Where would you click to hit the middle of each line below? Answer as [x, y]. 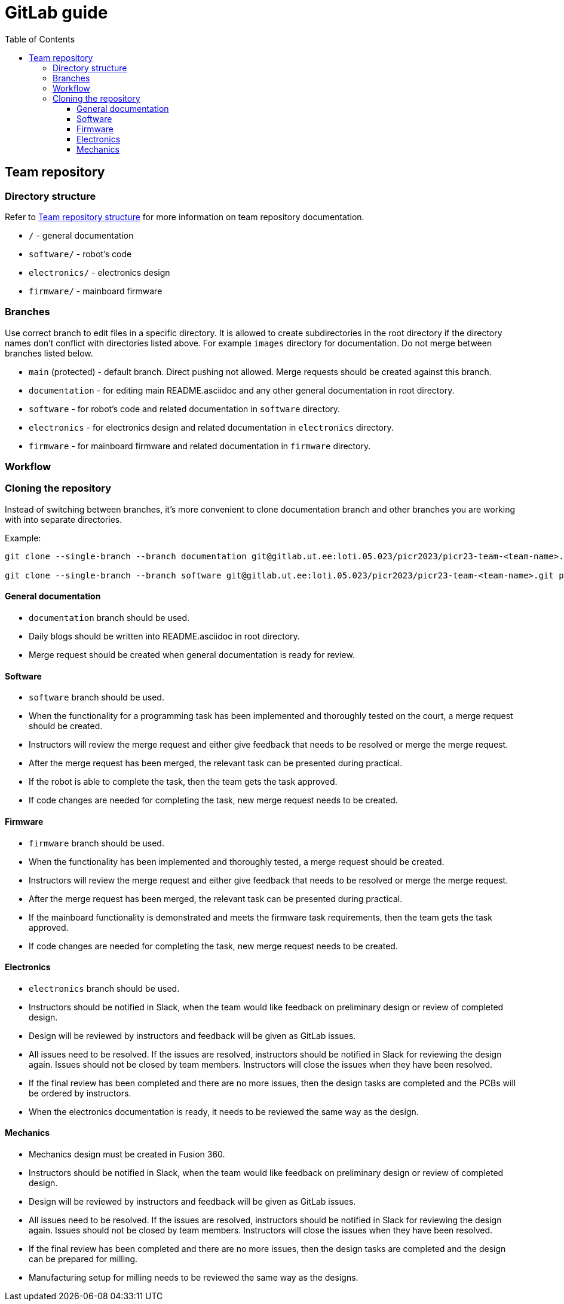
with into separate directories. [64, 519]
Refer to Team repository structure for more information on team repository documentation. [185, 217]
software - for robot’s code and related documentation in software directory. [185, 409]
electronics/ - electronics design [99, 272]
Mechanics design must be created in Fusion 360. [127, 1154]
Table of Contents [40, 39]
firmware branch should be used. [96, 843]
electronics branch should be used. [104, 988]
